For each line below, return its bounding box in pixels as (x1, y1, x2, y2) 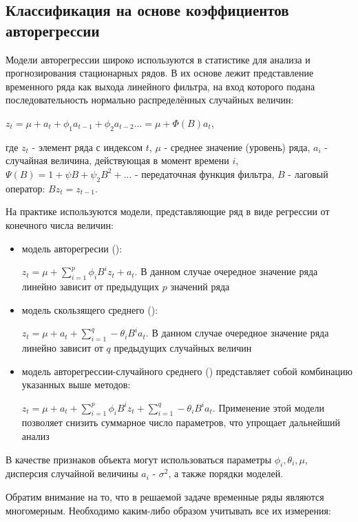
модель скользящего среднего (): (21, 302, 158, 317)
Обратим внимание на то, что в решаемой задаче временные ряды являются (6, 490, 324, 504)
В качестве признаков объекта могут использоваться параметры (6, 452, 272, 466)
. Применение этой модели (212, 400, 325, 414)
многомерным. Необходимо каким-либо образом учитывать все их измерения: (6, 503, 331, 517)
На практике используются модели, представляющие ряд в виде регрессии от (6, 204, 330, 219)
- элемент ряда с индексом (32, 139, 143, 154)
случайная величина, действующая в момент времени (6, 153, 229, 168)
